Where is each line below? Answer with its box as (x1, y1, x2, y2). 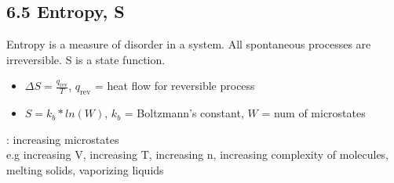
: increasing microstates (6, 131, 119, 147)
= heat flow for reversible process (94, 77, 255, 94)
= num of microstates (261, 105, 366, 121)
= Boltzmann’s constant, (124, 105, 244, 121)
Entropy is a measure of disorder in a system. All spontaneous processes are (6, 36, 371, 52)
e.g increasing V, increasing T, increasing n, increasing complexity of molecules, (6, 146, 389, 163)
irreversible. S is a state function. (6, 51, 166, 67)
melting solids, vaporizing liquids (6, 161, 164, 178)
